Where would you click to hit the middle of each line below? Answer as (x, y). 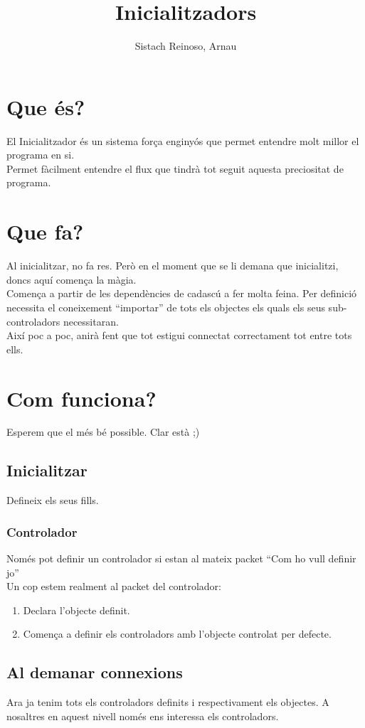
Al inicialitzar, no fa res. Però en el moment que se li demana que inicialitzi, (173, 266)
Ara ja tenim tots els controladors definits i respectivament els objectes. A (168, 702)
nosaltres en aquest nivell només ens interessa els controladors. (143, 716)
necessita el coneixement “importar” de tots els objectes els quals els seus (166, 307)
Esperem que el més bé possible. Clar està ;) (103, 432)
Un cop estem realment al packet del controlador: (114, 586)
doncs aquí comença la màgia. (72, 279)
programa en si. (41, 155)
